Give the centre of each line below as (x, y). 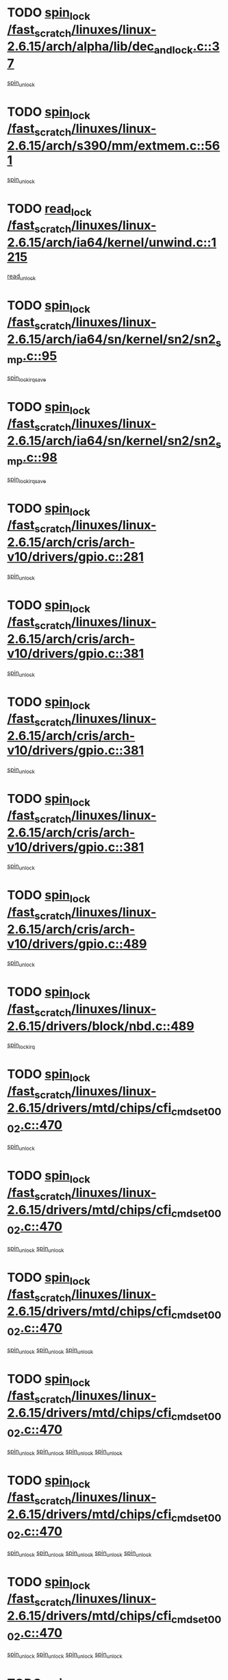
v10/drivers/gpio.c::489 (77, 944)
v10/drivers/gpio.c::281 (75, 557)
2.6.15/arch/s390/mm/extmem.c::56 (114, 146)
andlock (173, 50)
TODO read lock (50, 210)
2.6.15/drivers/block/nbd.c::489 (101, 1026)
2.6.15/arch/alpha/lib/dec (80, 47)
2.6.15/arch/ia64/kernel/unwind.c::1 (112, 242)
